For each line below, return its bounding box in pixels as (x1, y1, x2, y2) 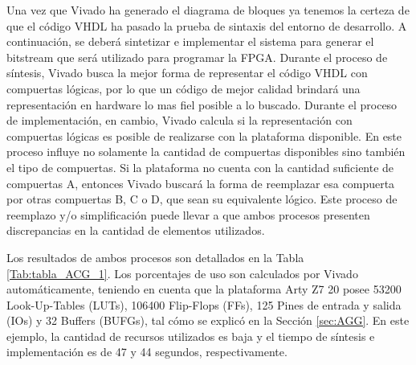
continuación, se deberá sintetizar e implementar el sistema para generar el (6, 33, 374, 50)
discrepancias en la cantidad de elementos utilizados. (6, 222, 265, 239)
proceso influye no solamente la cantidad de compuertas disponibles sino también (6, 143, 406, 160)
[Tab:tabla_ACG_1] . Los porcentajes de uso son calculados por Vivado (6, 265, 358, 281)
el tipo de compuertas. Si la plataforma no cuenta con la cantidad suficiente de (6, 158, 394, 175)
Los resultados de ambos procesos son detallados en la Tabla (6, 248, 304, 265)
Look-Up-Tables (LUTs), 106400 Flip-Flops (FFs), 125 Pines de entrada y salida (6, 296, 402, 313)
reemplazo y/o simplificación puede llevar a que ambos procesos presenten (6, 206, 370, 223)
